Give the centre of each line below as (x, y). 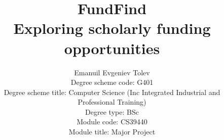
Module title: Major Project (112, 132)
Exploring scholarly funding (112, 28)
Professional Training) (112, 102)
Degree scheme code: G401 (112, 82)
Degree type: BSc (112, 111)
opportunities (112, 48)
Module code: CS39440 (112, 122)
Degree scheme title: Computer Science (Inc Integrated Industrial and (112, 92)
